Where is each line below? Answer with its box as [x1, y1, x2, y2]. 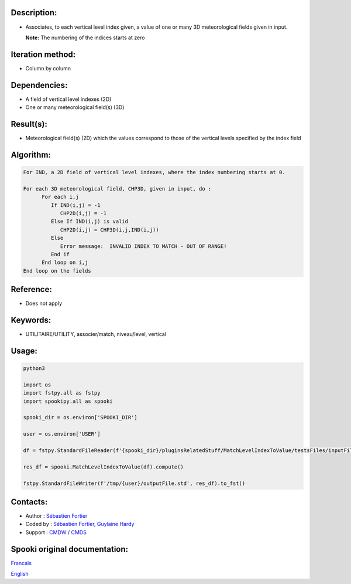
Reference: [11, 284, 52, 294]
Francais [11, 559, 32, 566]
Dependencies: [11, 80, 68, 90]
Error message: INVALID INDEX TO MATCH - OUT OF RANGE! [60, 243, 227, 249]
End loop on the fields [23, 267, 92, 274]
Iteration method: [11, 49, 76, 59]
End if [50, 251, 70, 257]
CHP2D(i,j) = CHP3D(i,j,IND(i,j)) [60, 226, 159, 233]
